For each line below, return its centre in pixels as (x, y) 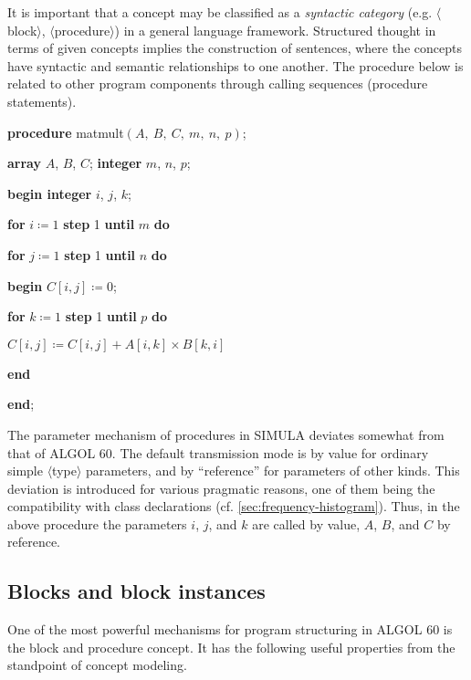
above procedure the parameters (97, 523)
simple (25, 471)
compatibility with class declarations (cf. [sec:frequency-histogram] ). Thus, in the (234, 506)
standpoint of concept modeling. (97, 665)
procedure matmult (66, 132)
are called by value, (306, 523)
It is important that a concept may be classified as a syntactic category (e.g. (220, 12)
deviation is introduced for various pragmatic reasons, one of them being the (221, 488)
